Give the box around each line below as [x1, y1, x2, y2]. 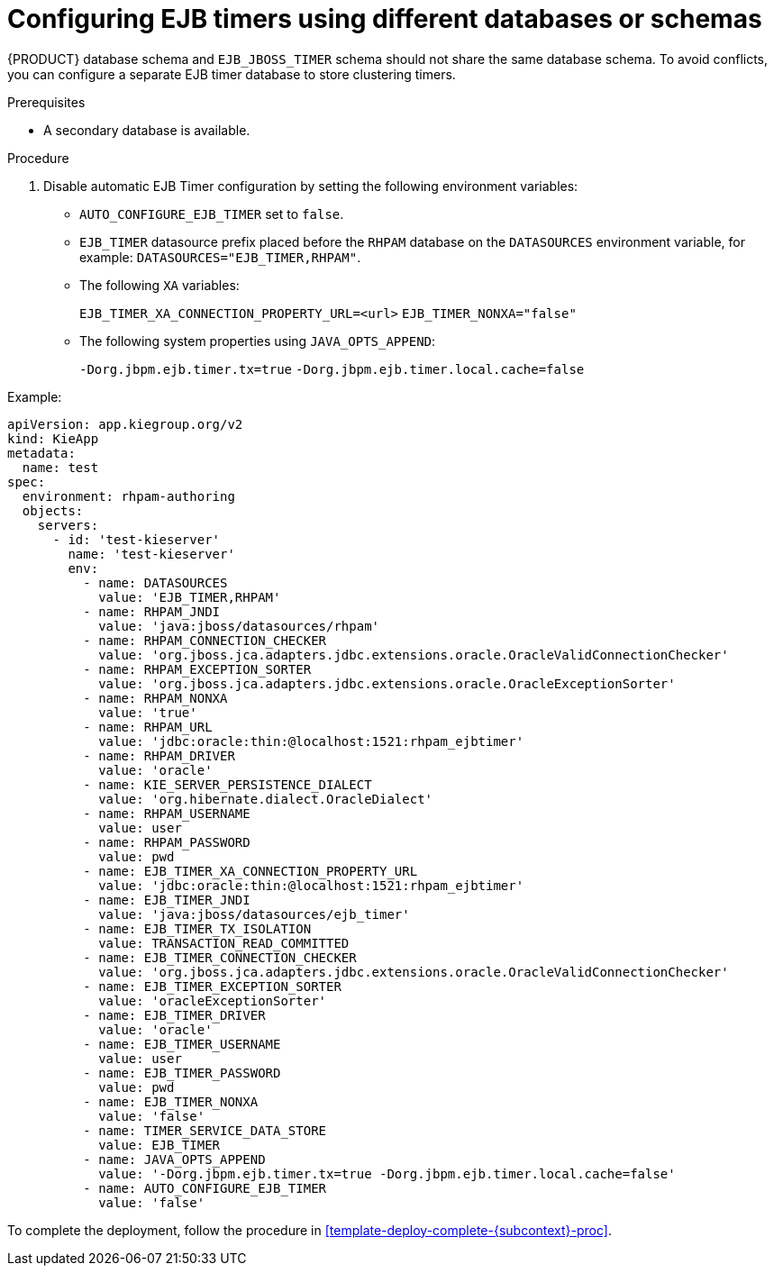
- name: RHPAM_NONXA [83, 690, 228, 705]
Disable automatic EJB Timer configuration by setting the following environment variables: [43, 177, 578, 194]
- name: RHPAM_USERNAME [83, 805, 250, 821]
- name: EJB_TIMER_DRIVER [83, 1007, 266, 1023]
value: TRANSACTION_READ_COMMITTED [98, 935, 350, 950]
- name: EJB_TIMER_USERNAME [83, 1036, 281, 1051]
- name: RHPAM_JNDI [83, 604, 221, 619]
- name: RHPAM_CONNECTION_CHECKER [83, 632, 327, 648]
